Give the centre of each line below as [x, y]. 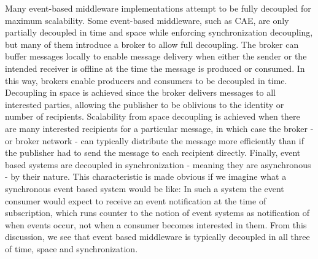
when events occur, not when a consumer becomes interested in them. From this [156, 224]
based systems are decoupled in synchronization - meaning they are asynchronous [158, 164]
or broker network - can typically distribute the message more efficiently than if [154, 140]
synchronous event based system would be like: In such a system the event [145, 188]
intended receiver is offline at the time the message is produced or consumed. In [155, 68]
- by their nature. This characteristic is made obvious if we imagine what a [146, 176]
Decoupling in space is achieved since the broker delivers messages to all [140, 92]
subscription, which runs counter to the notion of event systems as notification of [157, 213]
